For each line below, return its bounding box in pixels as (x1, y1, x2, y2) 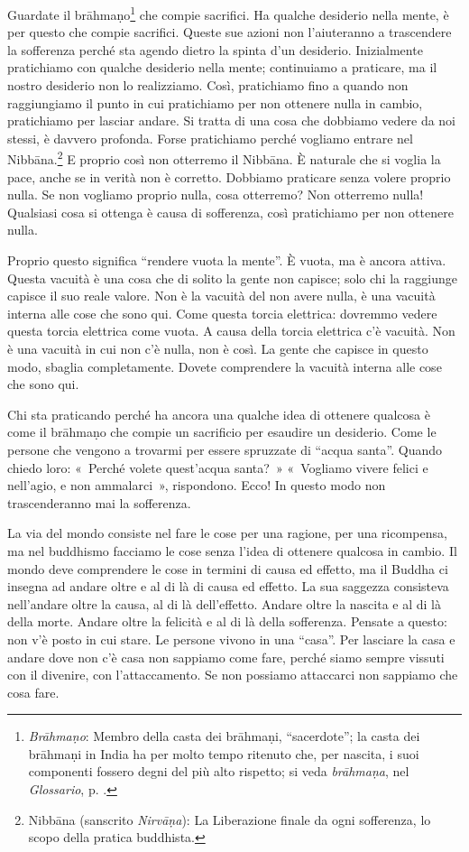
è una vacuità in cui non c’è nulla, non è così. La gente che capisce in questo (7, 339, 428, 357)
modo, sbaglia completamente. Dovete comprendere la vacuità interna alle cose (7, 357, 442, 375)
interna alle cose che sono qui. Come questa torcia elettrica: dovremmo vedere (7, 303, 437, 322)
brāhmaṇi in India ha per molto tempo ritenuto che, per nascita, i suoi (28, 744, 419, 763)
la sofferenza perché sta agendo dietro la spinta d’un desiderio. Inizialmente (7, 40, 423, 59)
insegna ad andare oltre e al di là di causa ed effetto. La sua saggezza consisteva (7, 577, 449, 596)
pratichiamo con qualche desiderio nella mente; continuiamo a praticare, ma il (7, 58, 437, 77)
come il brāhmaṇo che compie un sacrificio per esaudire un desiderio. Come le (7, 422, 437, 441)
